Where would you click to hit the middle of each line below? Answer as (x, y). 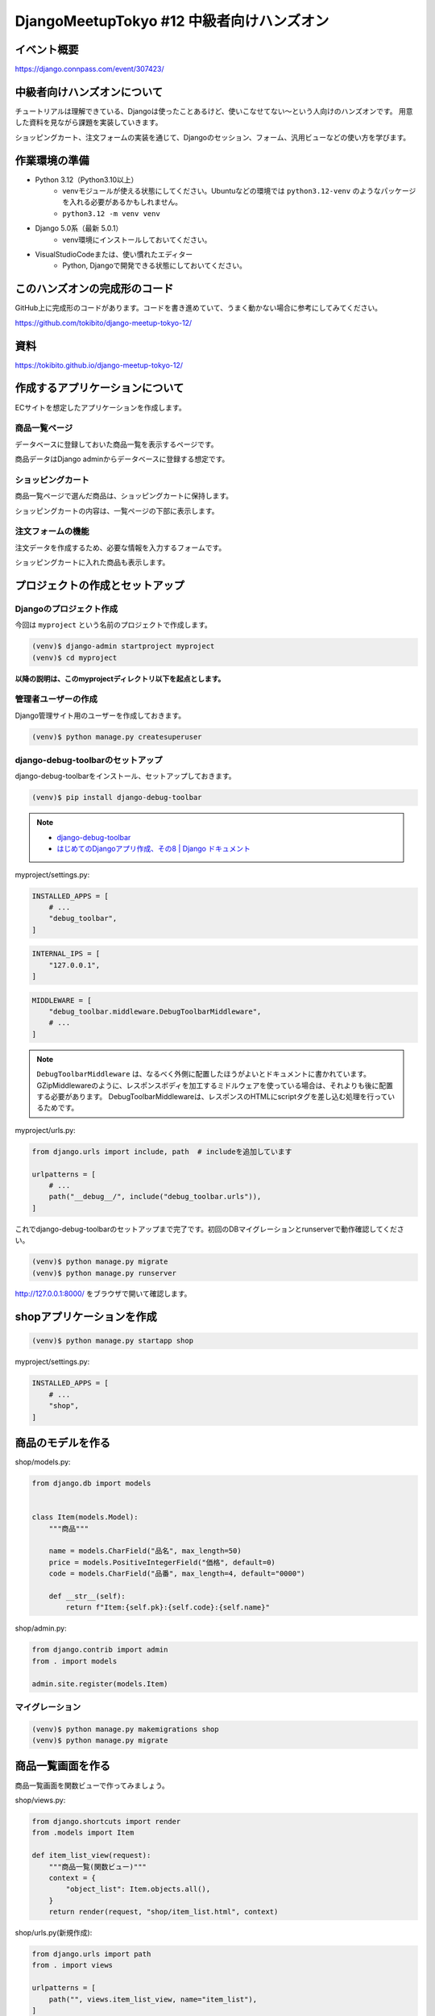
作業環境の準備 (52, 160)
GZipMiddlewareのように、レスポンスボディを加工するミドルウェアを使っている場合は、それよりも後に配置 (215, 1085)
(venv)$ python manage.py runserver (104, 1273)
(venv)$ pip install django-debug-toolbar (117, 798)
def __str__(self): (87, 1596)
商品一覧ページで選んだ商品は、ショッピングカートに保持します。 (124, 496)
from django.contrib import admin (100, 1650)
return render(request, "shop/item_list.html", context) (164, 1912)
